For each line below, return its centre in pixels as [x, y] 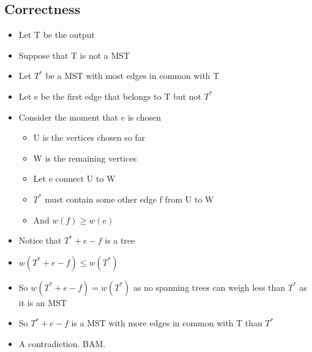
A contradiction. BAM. [62, 343]
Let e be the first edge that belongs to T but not [110, 96]
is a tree [120, 240]
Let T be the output [57, 35]
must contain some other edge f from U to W [129, 199]
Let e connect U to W [74, 178]
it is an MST [43, 302]
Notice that [40, 240]
